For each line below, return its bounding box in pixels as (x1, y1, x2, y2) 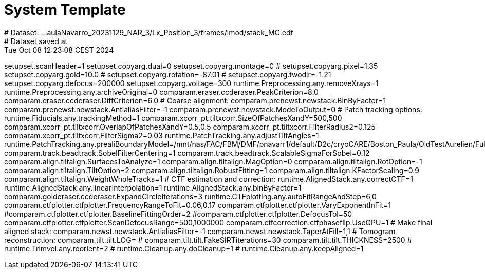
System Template (4, 1, 126, 18)
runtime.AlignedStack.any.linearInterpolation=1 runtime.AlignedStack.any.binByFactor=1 (4, 183, 302, 192)
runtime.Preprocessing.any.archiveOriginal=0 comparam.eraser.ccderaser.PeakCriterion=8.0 (4, 87, 319, 96)
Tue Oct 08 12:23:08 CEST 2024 (4, 45, 114, 54)
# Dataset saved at (4, 36, 68, 46)
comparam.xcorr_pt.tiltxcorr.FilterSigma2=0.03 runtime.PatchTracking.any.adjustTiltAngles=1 (4, 131, 319, 140)
